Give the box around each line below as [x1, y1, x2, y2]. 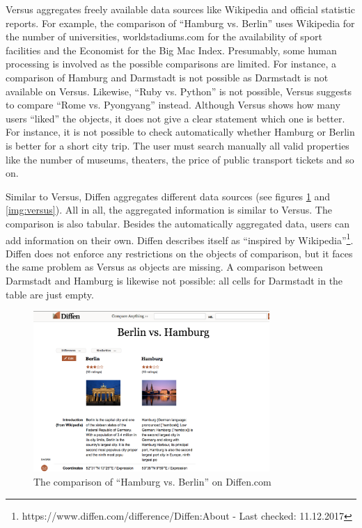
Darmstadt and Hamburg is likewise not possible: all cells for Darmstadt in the [6, 273, 343, 287]
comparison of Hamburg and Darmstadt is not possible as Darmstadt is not [6, 70, 329, 84]
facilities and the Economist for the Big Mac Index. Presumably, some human [6, 42, 337, 57]
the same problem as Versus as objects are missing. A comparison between [6, 259, 323, 274]
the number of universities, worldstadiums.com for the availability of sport [6, 29, 322, 44]
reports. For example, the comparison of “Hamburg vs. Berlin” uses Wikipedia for [6, 15, 355, 30]
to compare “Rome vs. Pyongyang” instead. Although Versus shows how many [6, 97, 340, 112]
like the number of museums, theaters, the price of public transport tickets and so [6, 152, 354, 166]
